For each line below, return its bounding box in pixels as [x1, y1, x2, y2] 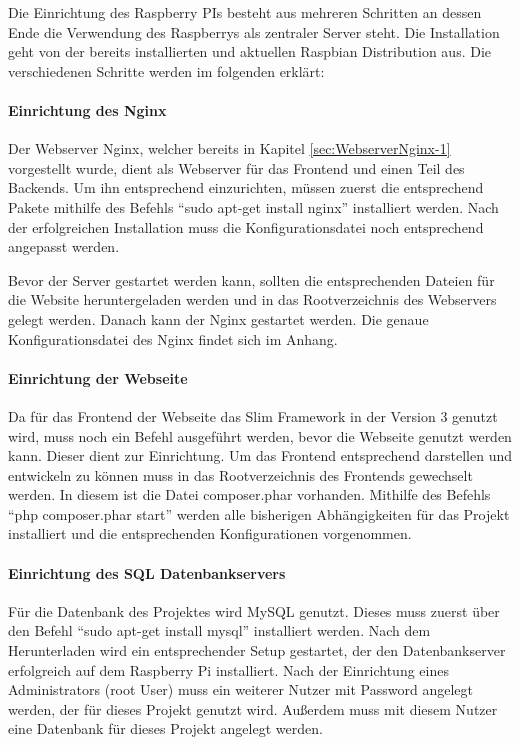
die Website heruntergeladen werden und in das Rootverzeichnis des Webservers [8, 289, 497, 310]
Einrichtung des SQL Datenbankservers [8, 562, 286, 583]
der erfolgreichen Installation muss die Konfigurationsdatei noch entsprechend [8, 216, 484, 237]
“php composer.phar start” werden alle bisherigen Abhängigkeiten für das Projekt [8, 503, 510, 524]
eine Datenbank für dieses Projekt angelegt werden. [8, 718, 323, 739]
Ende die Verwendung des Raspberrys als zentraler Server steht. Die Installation [8, 21, 500, 42]
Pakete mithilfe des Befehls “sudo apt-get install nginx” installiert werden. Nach [8, 196, 499, 217]
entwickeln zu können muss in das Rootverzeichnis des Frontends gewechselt [8, 464, 473, 485]
